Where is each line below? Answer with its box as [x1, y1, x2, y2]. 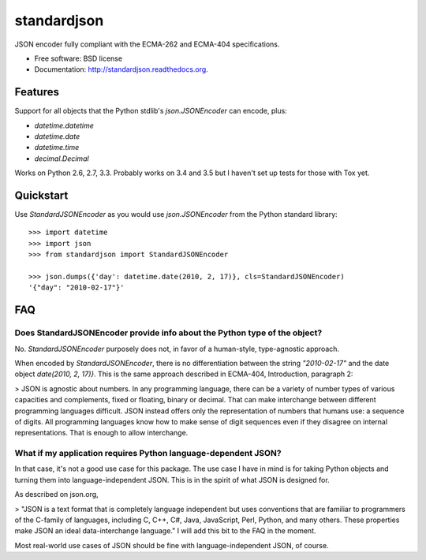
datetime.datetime [34, 121, 95, 130]
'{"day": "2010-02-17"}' [28, 283, 125, 292]
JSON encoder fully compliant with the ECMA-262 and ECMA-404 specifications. [14, 39, 280, 49]
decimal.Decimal [34, 154, 90, 163]
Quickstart [14, 189, 69, 202]
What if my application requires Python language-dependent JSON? [14, 448, 282, 459]
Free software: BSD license [34, 54, 122, 63]
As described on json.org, [14, 490, 99, 499]
